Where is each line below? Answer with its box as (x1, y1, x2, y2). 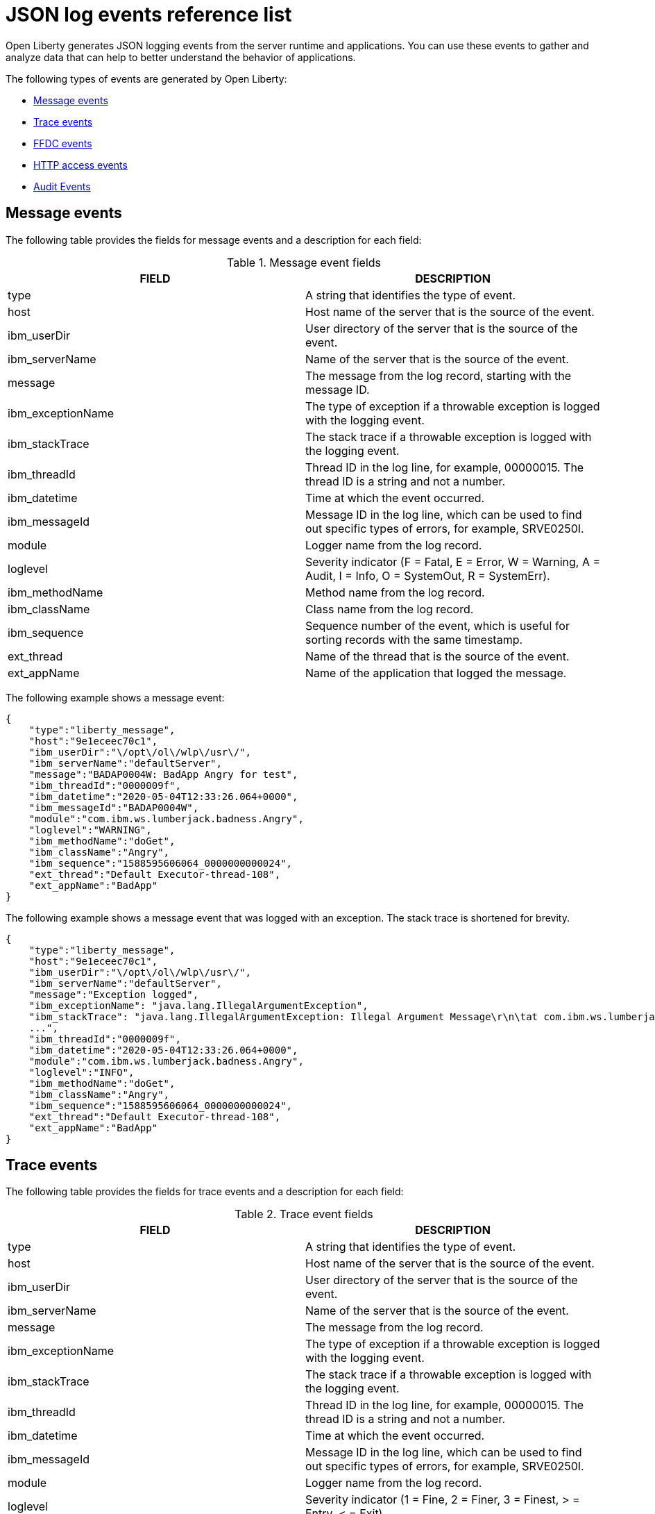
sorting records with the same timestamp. (305, 632, 523, 647)
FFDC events (33, 137, 92, 149)
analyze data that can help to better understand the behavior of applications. (6, 51, 356, 63)
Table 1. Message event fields (226, 255, 381, 269)
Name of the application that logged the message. (305, 665, 567, 680)
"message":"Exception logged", (28, 988, 199, 1000)
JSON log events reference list (6, 3, 292, 26)
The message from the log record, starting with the (305, 368, 572, 383)
